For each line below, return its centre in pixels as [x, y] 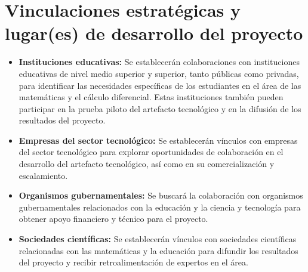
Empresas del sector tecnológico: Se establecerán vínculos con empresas [158, 140]
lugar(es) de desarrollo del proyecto [154, 33]
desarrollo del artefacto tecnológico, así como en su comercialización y [147, 164]
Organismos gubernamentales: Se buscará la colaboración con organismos [161, 195]
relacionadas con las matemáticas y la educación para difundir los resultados [158, 250]
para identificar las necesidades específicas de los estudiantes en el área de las [160, 85]
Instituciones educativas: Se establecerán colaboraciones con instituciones [159, 62]
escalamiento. [43, 175]
